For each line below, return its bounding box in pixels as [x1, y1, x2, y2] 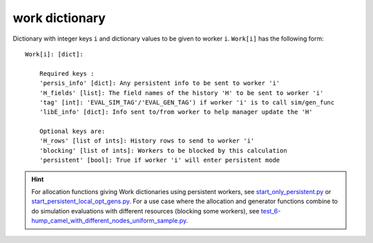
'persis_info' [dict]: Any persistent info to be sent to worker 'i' [39, 79, 280, 87]
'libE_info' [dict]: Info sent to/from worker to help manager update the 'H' [39, 108, 313, 116]
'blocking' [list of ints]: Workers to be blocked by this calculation [39, 147, 287, 154]
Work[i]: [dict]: [25, 50, 84, 58]
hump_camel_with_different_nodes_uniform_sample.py [31, 217, 186, 225]
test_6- [260, 207, 281, 215]
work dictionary [12, 10, 106, 25]
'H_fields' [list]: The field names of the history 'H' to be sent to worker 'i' [39, 89, 324, 96]
